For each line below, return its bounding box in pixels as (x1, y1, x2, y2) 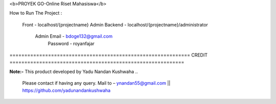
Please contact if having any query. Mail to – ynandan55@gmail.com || (22, 80, 171, 86)
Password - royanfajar (48, 40, 95, 46)
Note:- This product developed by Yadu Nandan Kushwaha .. (9, 68, 138, 74)
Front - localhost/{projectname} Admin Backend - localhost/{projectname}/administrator (22, 21, 208, 28)
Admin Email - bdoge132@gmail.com (35, 33, 113, 39)
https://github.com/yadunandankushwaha (22, 87, 111, 93)
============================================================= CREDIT (9, 51, 208, 58)
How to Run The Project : (9, 10, 62, 16)
